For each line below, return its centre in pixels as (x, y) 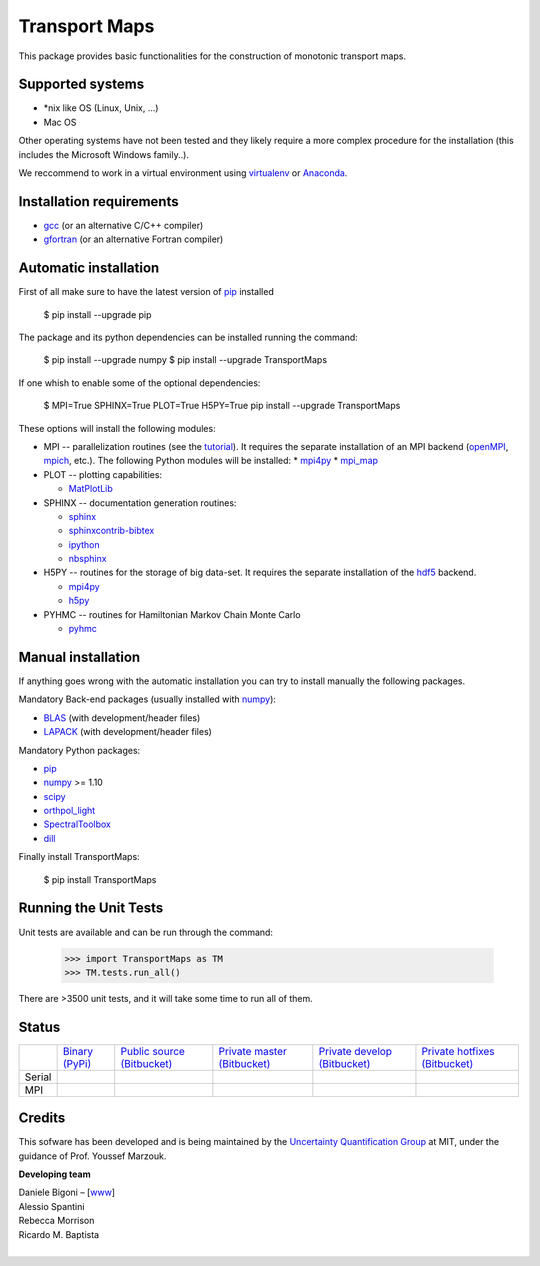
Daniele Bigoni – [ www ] (66, 1192)
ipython (84, 544)
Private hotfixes (458, 1051)
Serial (38, 1077)
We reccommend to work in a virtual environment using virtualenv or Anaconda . (183, 173)
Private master (252, 1051)
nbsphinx (87, 559)
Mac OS (60, 122)
